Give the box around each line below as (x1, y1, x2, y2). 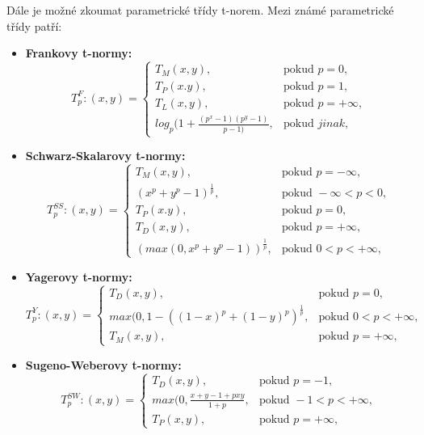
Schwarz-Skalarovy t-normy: (25, 147, 186, 164)
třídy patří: (6, 17, 62, 34)
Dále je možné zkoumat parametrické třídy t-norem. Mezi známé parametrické (6, 2, 394, 18)
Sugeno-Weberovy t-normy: (25, 356, 182, 373)
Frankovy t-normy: (25, 44, 132, 61)
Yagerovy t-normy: (25, 268, 132, 285)
